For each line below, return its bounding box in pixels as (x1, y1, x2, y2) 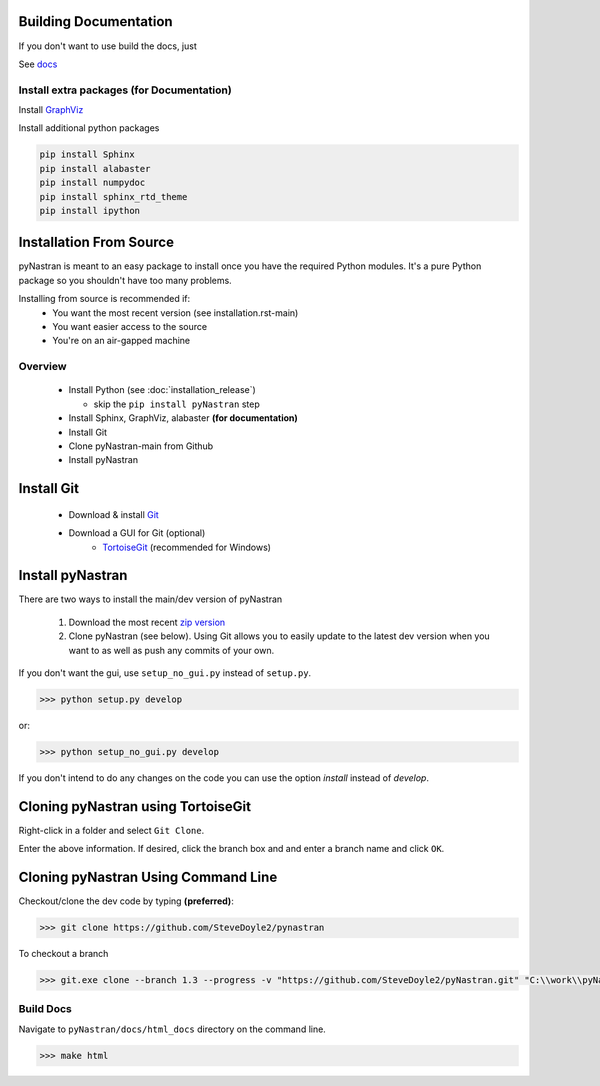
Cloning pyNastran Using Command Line (18, 869, 278, 886)
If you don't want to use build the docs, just (18, 40, 197, 52)
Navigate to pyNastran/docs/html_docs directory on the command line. (18, 1023, 327, 1035)
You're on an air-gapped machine (52, 335, 191, 347)
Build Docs (18, 1002, 72, 1016)
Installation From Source (18, 234, 175, 251)
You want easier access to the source (52, 321, 208, 333)
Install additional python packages (18, 122, 160, 134)
